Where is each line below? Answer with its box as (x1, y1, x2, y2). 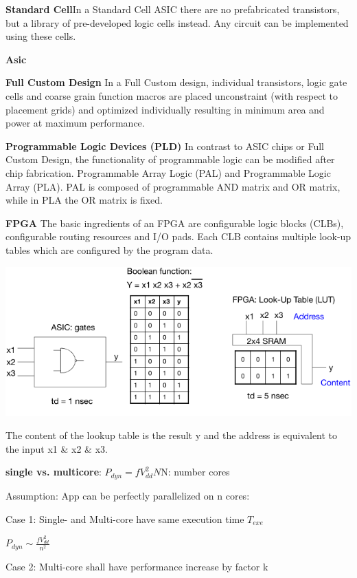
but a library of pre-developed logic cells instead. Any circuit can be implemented (5, 15, 349, 30)
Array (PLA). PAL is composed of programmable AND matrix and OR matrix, (5, 179, 341, 193)
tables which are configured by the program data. (5, 242, 214, 257)
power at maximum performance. (5, 116, 145, 130)
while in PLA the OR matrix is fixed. (5, 193, 163, 207)
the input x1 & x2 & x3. (5, 441, 108, 456)
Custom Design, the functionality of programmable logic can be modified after (5, 152, 335, 167)
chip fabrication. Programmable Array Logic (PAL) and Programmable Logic (5, 165, 331, 180)
